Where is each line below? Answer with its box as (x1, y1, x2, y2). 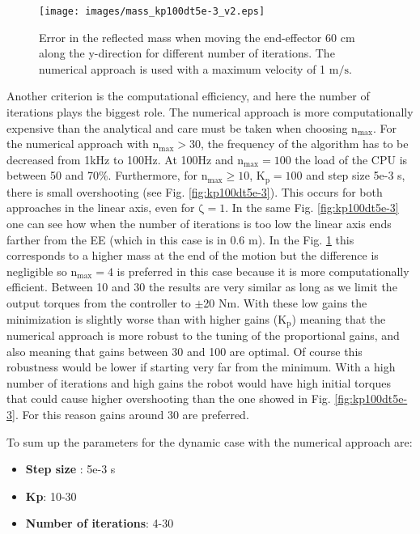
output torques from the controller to (6, 295, 191, 311)
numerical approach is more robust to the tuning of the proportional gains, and (6, 327, 400, 344)
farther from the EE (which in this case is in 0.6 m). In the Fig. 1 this (6, 231, 354, 248)
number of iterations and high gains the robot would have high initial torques (6, 374, 391, 391)
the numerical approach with (6, 135, 149, 152)
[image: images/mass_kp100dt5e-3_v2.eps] (39, 6, 265, 17)
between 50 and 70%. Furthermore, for (6, 167, 198, 184)
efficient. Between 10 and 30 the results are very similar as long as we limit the (6, 278, 397, 295)
